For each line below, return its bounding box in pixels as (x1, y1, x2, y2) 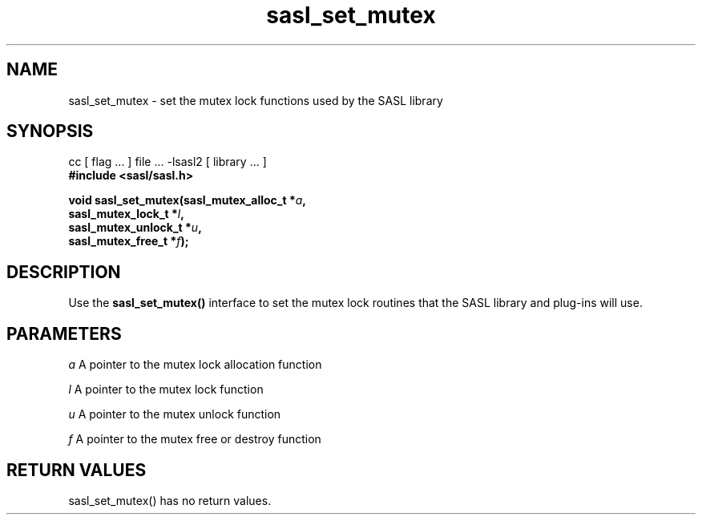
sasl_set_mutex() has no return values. (68, 493, 272, 507)
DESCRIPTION (6, 261, 121, 282)
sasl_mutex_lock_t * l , (68, 207, 184, 221)
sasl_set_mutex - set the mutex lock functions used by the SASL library (68, 93, 443, 107)
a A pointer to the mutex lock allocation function (68, 357, 322, 372)
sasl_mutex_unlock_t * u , (68, 220, 202, 235)
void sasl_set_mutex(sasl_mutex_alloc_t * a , (68, 193, 307, 208)
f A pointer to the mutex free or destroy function (68, 432, 321, 446)
